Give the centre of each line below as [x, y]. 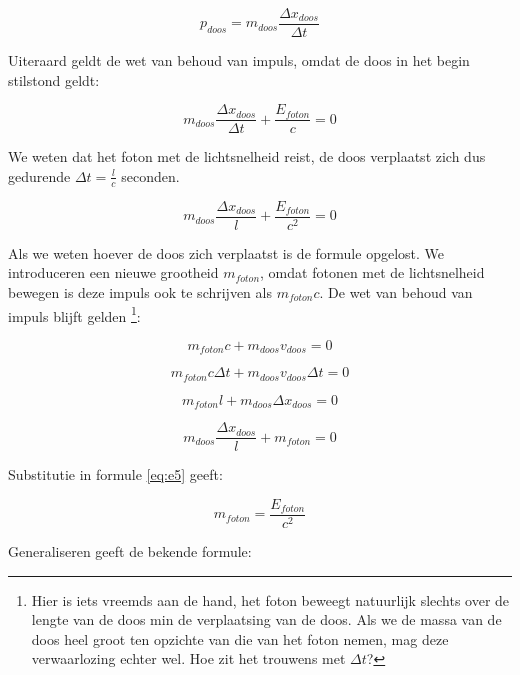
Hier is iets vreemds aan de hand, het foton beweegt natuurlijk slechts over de [270, 599]
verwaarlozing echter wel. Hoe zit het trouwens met [188, 658]
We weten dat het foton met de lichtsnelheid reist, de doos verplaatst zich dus [247, 156]
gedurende [39, 175]
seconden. [150, 175]
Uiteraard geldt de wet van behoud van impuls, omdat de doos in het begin [239, 60]
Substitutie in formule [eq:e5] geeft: [115, 474]
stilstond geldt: [54, 79]
